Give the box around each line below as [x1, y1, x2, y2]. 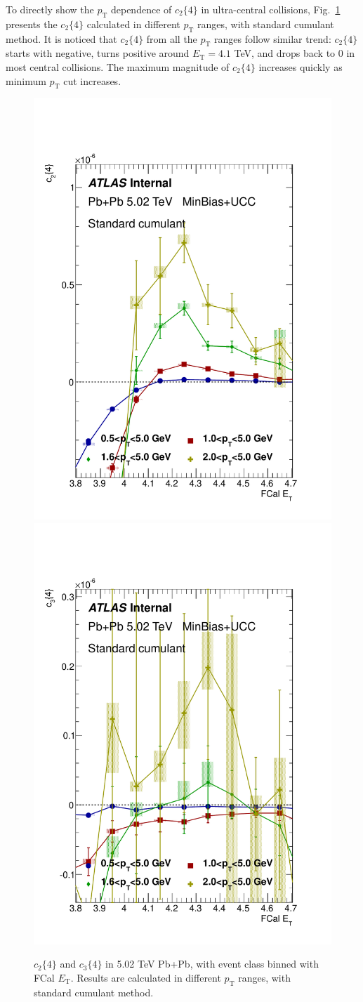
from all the [146, 31, 197, 46]
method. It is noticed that [6, 31, 117, 46]
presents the [6, 16, 58, 31]
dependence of [110, 2, 172, 16]
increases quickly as [258, 59, 343, 74]
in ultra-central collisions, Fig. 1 [201, 2, 341, 16]
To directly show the [6, 2, 94, 16]
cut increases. [63, 73, 121, 88]
